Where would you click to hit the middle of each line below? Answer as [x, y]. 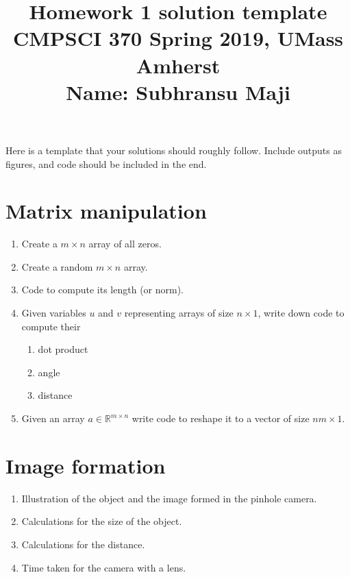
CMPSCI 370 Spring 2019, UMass [178, 38]
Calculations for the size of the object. [102, 521]
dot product [63, 349]
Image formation [86, 465]
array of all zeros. [125, 244]
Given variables [54, 313]
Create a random [57, 266]
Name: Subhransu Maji [178, 91]
